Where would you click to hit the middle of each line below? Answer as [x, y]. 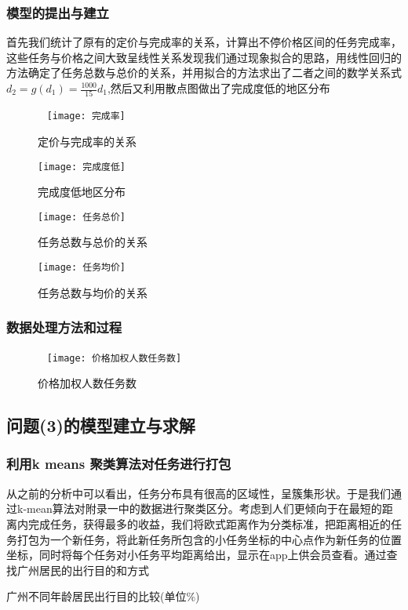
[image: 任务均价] [82, 268]
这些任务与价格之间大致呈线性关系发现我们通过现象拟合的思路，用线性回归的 [204, 57]
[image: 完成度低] [82, 167]
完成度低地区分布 [82, 192]
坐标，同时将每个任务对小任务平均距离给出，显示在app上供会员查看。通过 [197, 555]
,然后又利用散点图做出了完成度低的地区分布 [219, 88]
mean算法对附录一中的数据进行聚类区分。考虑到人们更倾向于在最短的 [204, 508]
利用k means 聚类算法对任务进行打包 [119, 464]
